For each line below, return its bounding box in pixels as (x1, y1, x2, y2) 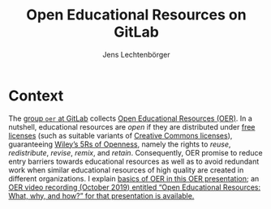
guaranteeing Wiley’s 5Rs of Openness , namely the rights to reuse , (8, 139, 231, 149)
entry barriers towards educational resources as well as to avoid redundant (8, 156, 260, 166)
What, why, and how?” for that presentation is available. (8, 190, 195, 200)
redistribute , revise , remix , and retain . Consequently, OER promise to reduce (8, 147, 263, 157)
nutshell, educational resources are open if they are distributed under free (8, 122, 256, 131)
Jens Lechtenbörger (102, 49, 170, 59)
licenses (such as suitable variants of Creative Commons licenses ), (8, 130, 233, 140)
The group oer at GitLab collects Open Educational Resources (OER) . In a (8, 113, 253, 123)
